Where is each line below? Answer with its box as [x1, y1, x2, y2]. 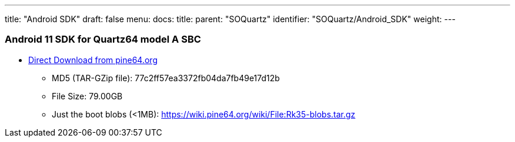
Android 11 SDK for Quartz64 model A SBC [5, 33, 201, 46]
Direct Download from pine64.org [28, 54, 158, 65]
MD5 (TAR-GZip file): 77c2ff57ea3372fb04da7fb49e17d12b [52, 72, 280, 83]
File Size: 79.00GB [52, 91, 123, 101]
